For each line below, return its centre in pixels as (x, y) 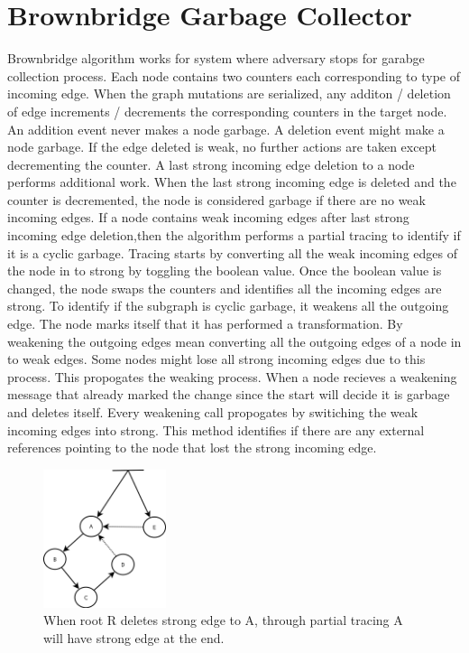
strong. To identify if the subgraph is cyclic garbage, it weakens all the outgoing (228, 306)
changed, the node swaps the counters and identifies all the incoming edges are (225, 288)
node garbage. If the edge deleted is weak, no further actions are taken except (222, 147)
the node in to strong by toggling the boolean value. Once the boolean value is (225, 271)
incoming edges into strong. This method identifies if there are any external (216, 429)
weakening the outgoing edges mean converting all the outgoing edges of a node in (234, 341)
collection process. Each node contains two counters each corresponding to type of (234, 75)
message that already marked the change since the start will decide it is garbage (229, 394)
